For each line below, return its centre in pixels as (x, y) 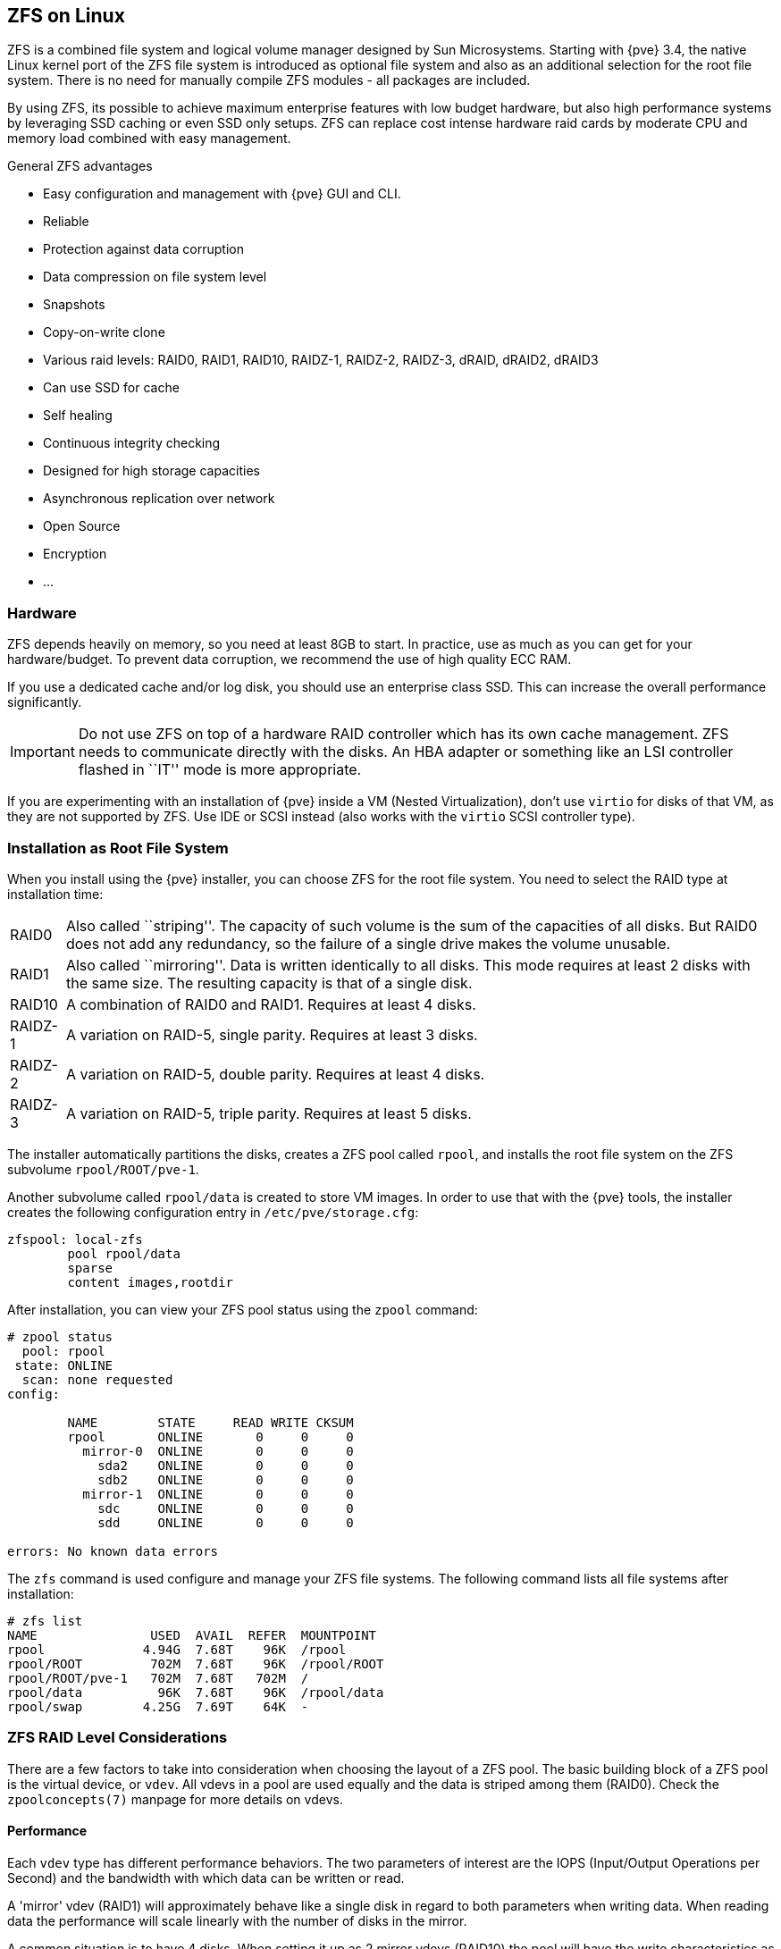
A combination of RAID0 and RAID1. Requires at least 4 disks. (271, 1004)
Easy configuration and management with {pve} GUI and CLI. (222, 194)
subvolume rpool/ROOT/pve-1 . (103, 1169)
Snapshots (74, 305)
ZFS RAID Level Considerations (118, 1738)
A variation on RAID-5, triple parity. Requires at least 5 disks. (269, 1113)
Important (42, 752)
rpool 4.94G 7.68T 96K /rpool (177, 1649)
